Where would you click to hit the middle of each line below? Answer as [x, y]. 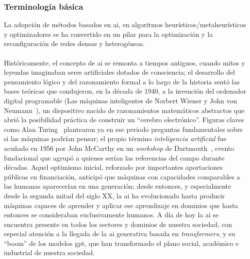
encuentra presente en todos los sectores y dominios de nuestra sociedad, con [118, 224]
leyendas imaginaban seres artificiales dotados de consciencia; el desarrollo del [119, 72]
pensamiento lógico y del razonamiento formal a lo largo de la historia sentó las [122, 81]
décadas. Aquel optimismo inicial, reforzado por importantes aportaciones [113, 167]
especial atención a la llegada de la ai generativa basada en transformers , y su [120, 234]
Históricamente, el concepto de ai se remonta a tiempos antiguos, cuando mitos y [125, 62]
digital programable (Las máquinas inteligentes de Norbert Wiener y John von [121, 100]
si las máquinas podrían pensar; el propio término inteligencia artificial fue [115, 138]
